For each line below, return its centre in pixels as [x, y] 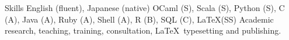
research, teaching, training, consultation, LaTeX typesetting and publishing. [143, 30]
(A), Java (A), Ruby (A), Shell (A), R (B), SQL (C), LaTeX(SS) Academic [139, 19]
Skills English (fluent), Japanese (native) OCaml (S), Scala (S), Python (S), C [145, 8]
